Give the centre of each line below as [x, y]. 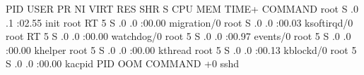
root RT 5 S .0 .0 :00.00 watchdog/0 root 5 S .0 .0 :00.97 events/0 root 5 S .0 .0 [178, 36]
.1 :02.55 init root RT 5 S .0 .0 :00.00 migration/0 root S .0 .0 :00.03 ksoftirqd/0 [180, 22]
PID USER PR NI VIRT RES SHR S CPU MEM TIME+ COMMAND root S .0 [182, 8]
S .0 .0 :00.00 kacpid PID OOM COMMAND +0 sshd [123, 63]
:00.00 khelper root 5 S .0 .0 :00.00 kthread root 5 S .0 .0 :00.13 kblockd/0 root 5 [181, 49]
